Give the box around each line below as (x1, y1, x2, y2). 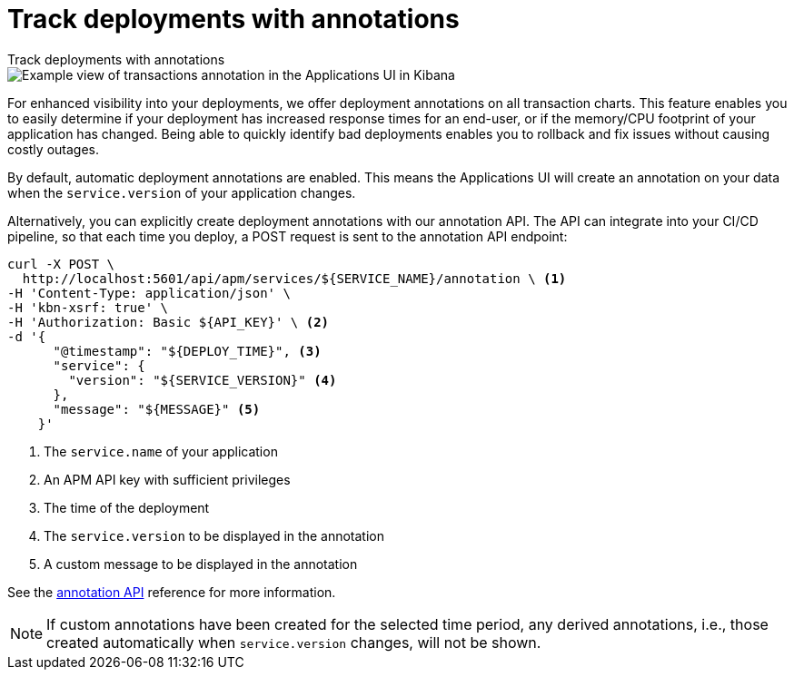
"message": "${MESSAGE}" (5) (53, 401, 261, 417)
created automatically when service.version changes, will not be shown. (46, 633, 541, 652)
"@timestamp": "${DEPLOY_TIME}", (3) (53, 343, 322, 358)
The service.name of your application (44, 443, 278, 459)
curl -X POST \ (7, 256, 115, 271)
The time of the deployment (44, 499, 210, 515)
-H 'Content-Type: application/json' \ (7, 285, 291, 300)
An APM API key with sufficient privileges (44, 471, 291, 487)
